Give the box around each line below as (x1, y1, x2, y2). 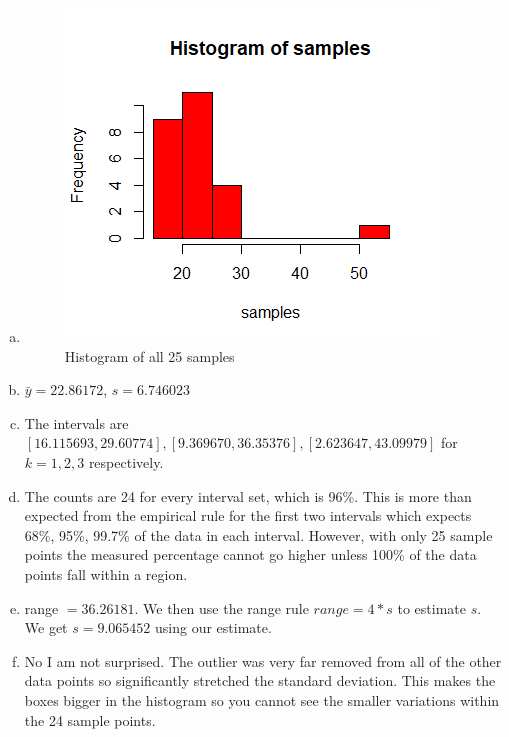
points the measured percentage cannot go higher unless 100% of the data (24, 544, 477, 565)
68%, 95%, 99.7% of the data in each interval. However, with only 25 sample (24, 524, 493, 545)
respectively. (88, 451, 164, 472)
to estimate (397, 597, 466, 618)
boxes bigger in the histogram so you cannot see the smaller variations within (24, 689, 500, 710)
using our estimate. (155, 617, 272, 638)
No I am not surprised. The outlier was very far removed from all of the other (24, 650, 502, 671)
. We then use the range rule (134, 597, 309, 618)
